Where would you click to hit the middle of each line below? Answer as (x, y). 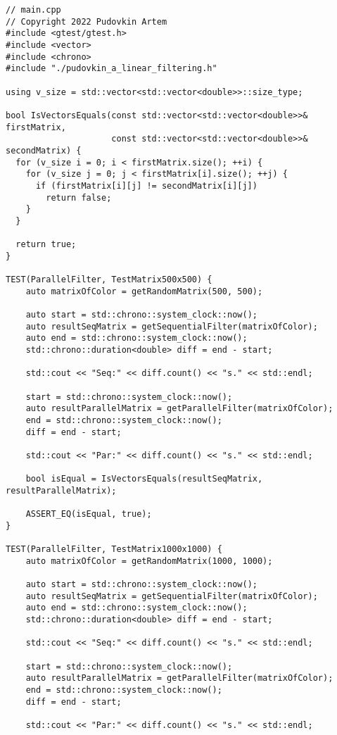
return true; (46, 245)
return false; (79, 197)
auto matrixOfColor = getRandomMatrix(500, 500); (144, 291)
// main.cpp (33, 10)
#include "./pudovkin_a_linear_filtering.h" (112, 69)
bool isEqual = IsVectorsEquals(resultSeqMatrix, (144, 479)
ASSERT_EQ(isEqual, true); (89, 514)
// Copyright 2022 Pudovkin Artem (87, 21)
